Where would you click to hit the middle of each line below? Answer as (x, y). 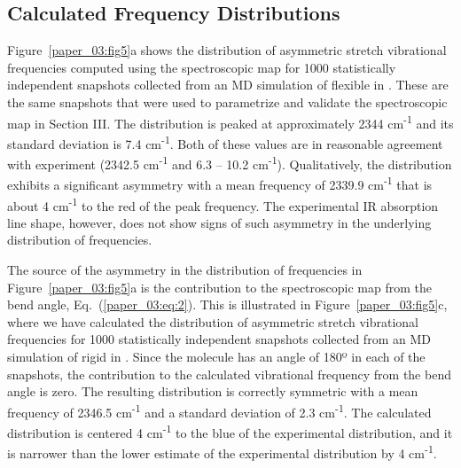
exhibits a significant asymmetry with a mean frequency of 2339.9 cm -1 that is (220, 183)
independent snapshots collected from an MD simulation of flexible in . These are (228, 85)
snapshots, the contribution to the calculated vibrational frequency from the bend (229, 374)
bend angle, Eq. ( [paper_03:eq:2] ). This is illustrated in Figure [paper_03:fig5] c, (227, 304)
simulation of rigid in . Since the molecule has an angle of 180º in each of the (216, 356)
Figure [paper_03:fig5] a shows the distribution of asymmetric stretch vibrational (227, 50)
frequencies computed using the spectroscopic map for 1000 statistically (202, 67)
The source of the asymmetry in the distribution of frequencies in (185, 270)
